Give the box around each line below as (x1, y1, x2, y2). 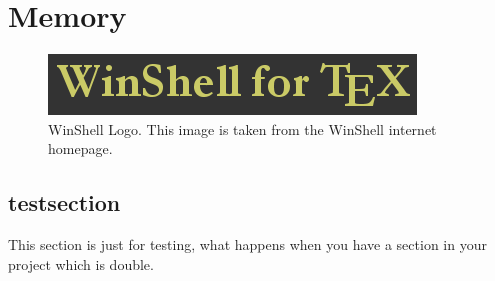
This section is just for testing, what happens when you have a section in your (8, 234, 487, 255)
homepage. (48, 138, 113, 159)
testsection (8, 187, 121, 218)
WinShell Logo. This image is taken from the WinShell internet (48, 118, 437, 139)
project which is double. (8, 253, 154, 274)
